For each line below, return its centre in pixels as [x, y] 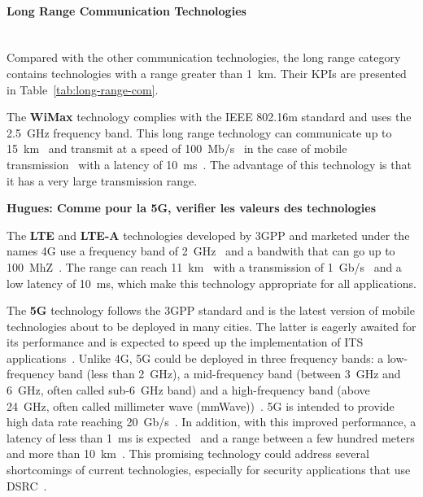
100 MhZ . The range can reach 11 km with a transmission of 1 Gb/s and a [204, 266]
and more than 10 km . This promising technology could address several [188, 453]
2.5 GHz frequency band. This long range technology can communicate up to [199, 132]
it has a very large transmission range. [102, 180]
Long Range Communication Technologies [126, 10]
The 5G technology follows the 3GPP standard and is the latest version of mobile [211, 310]
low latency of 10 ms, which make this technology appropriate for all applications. [211, 283]
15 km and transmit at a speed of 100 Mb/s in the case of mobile [177, 148]
